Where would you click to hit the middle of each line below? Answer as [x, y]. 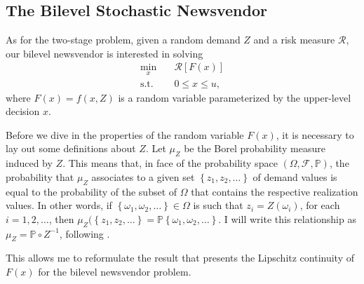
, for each [320, 205]
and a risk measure [294, 40]
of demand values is [295, 176]
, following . [85, 233]
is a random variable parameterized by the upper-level [235, 97]
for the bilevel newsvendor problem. [115, 272]
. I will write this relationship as [287, 218]
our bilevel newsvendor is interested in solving [105, 53]
